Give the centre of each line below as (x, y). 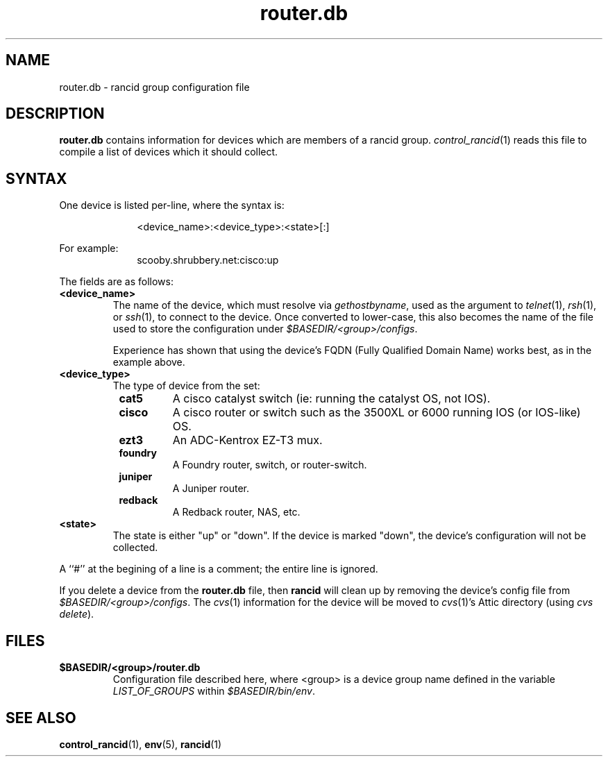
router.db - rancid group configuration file (154, 87)
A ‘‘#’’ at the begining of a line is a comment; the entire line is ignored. (219, 569)
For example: (89, 248)
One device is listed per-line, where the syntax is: (172, 205)
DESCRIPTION (55, 114)
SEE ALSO (41, 718)
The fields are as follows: (116, 282)
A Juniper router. (211, 489)
